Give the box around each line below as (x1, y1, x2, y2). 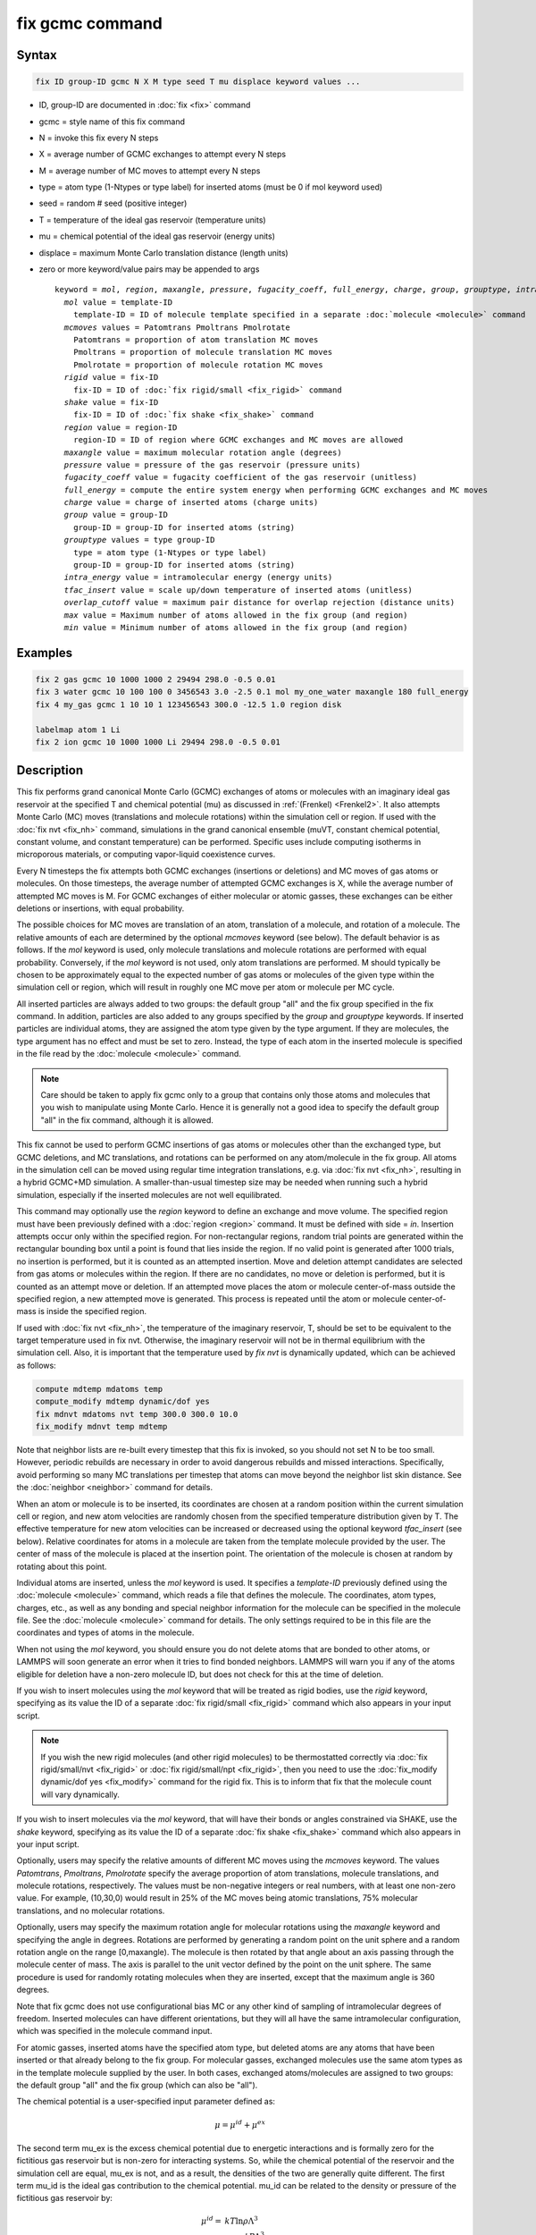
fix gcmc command (16, 13, 163, 33)
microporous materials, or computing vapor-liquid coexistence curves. (16, 849, 276, 860)
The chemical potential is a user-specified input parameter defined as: (16, 2096, 276, 2107)
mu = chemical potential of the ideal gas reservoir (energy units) (38, 231, 276, 241)
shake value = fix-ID (63, 397, 159, 407)
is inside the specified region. (38, 1306, 147, 1317)
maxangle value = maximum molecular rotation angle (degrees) (63, 447, 343, 458)
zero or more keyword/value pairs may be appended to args (38, 264, 260, 274)
